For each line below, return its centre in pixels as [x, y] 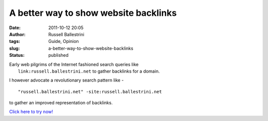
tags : [15, 41]
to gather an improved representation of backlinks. [61, 103]
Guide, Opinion [64, 41]
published [59, 55]
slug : [14, 48]
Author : [17, 34]
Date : [15, 28]
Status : [17, 55]
